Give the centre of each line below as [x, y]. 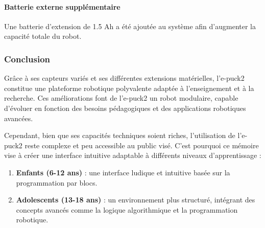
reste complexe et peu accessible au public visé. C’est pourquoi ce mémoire [142, 145]
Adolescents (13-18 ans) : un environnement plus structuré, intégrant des [136, 200]
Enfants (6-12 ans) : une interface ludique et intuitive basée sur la [123, 172]
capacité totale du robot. [43, 36]
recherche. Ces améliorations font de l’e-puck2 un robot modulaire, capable [121, 98]
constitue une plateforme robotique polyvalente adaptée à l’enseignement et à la [129, 88]
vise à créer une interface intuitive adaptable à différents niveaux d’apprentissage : [133, 155]
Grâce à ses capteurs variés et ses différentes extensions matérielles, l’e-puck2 [124, 78]
